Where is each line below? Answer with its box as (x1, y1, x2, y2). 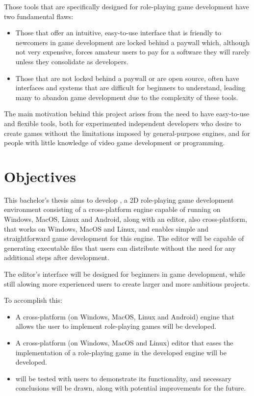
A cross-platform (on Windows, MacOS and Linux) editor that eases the (15, 337, 233, 347)
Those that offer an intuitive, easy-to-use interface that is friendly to (15, 27, 222, 38)
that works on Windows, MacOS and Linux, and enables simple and (4, 223, 209, 234)
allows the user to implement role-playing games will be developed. (15, 321, 217, 331)
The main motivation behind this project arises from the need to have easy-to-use (4, 108, 250, 119)
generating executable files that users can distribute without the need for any (4, 242, 236, 253)
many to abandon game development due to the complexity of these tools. (15, 92, 238, 102)
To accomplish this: (4, 295, 62, 305)
